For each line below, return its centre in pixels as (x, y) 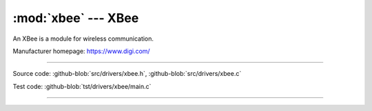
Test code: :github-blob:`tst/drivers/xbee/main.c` (82, 86)
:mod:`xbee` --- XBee (76, 18)
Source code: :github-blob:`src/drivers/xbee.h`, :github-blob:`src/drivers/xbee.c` (127, 74)
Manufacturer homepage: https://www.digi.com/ (82, 51)
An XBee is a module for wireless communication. (83, 39)
